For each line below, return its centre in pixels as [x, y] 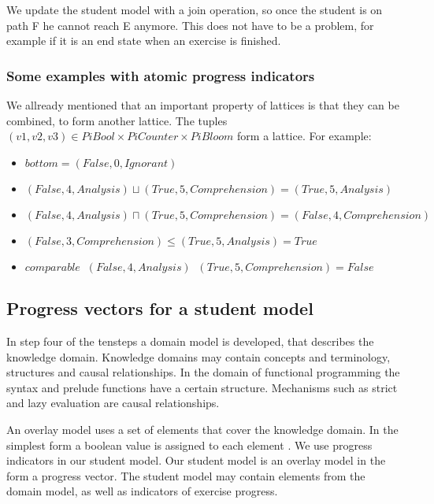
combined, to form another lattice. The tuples [117, 120]
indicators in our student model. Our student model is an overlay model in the [196, 460]
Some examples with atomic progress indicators [161, 75]
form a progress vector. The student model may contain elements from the [186, 475]
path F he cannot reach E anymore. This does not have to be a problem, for [190, 25]
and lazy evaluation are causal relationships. [113, 403]
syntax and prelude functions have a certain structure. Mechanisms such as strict [202, 387]
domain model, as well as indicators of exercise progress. [142, 491]
